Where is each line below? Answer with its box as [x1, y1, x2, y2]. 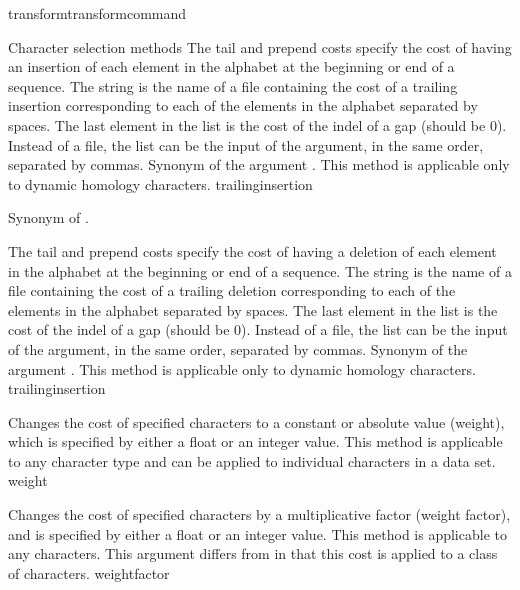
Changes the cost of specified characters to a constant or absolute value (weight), [8, 411, 505, 432]
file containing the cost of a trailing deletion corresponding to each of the [8, 280, 456, 301]
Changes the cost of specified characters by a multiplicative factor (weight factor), [8, 504, 511, 525]
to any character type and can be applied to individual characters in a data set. [8, 450, 496, 471]
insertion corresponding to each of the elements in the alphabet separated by [8, 95, 478, 116]
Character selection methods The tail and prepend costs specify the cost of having [8, 36, 512, 57]
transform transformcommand [8, 3, 187, 23]
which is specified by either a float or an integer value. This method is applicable [8, 431, 503, 452]
